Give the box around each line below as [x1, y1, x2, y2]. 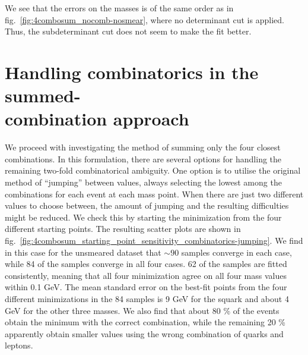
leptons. [5, 339, 33, 351]
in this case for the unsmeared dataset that [5, 246, 161, 258]
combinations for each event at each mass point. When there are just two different [5, 187, 304, 200]
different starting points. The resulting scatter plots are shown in [5, 222, 241, 235]
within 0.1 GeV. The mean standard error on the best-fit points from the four [5, 281, 287, 293]
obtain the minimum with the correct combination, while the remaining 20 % [5, 316, 286, 328]
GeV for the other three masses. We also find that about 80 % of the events [5, 304, 280, 316]
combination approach [5, 106, 189, 131]
